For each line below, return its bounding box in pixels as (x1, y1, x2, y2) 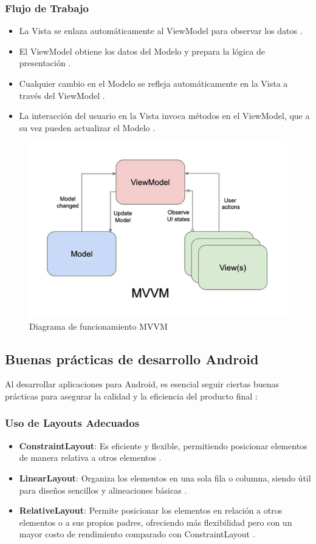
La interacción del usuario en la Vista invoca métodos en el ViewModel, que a (19, 109, 310, 122)
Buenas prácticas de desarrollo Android (5, 349, 259, 368)
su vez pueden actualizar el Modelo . (19, 121, 156, 134)
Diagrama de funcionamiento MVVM (29, 319, 168, 332)
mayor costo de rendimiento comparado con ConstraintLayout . (19, 528, 255, 540)
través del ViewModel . (19, 89, 105, 101)
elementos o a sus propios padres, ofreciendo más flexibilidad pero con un (19, 515, 292, 528)
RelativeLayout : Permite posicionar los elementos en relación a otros (19, 504, 283, 517)
